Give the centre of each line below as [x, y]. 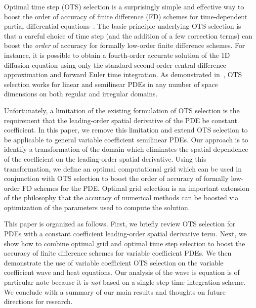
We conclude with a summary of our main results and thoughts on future [115, 291]
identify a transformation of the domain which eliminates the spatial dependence [126, 149]
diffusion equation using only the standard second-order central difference [115, 65]
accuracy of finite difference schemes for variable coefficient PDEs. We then [118, 253]
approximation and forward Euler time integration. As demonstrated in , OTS [123, 74]
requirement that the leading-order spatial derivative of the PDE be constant [121, 120]
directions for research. [38, 301]
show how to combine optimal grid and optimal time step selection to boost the [125, 243]
